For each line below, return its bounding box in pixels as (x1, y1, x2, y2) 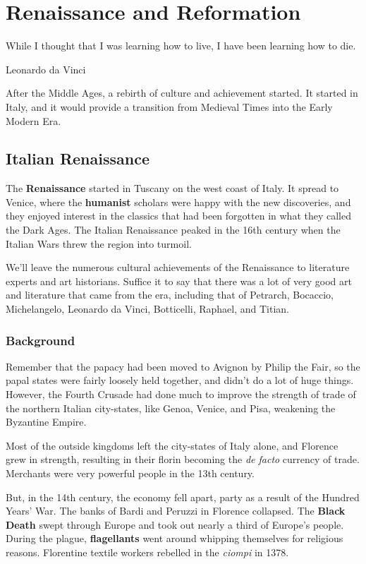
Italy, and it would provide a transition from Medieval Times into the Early (6, 99, 333, 114)
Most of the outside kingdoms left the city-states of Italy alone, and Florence (6, 438, 338, 452)
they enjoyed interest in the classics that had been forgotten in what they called (6, 208, 351, 223)
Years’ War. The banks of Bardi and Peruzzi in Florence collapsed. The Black (6, 503, 346, 518)
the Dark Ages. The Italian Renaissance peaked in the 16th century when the (6, 222, 341, 237)
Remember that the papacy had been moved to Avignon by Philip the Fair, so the (6, 359, 360, 373)
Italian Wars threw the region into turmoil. (6, 236, 192, 251)
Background (6, 331, 75, 349)
